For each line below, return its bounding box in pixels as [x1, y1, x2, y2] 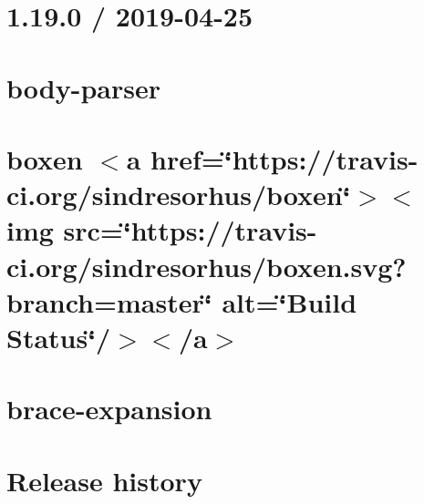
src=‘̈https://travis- [63, 211, 317, 249]
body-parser [6, 68, 160, 106]
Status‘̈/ [6, 318, 111, 355]
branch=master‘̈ [6, 283, 212, 320]
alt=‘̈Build [222, 283, 357, 320]
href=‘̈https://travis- [150, 139, 419, 177]
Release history [6, 461, 202, 499]
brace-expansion [6, 390, 212, 427]
